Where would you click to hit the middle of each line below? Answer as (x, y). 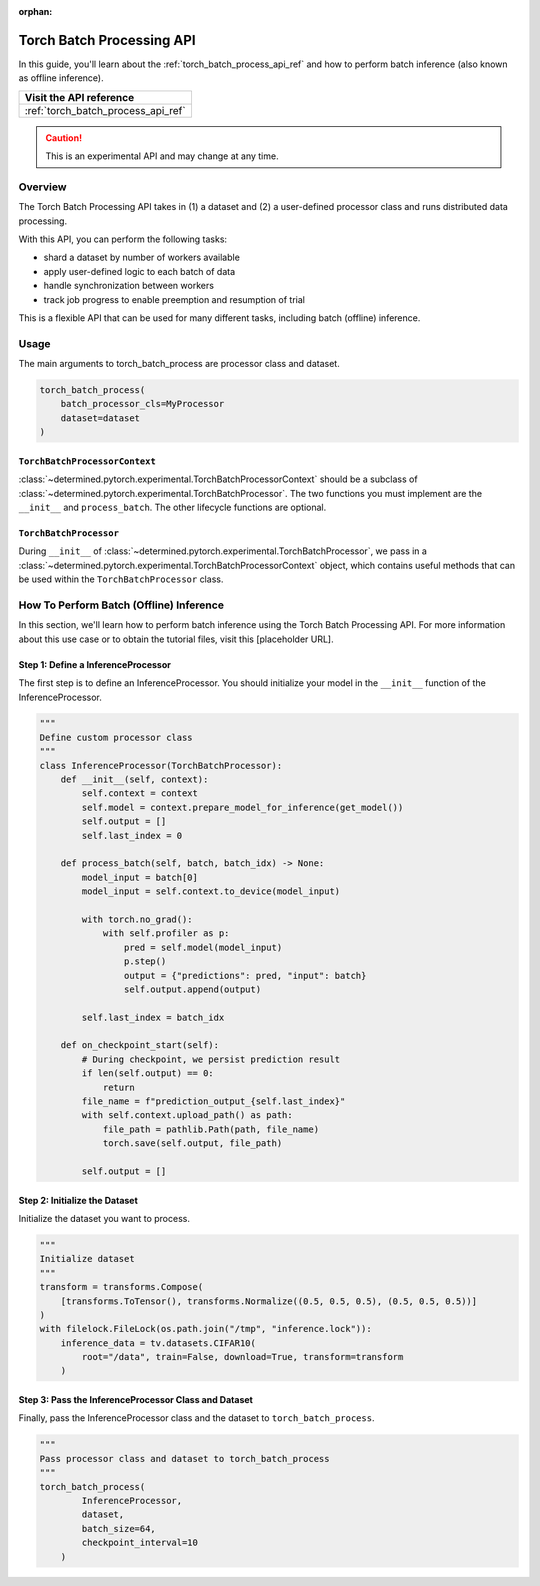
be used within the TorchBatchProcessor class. (121, 579)
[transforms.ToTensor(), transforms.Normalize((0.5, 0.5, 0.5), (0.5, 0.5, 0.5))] (269, 1301)
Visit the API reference (79, 97)
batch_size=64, (119, 1528)
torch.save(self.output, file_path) (192, 1143)
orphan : (35, 11)
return (118, 1087)
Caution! (64, 137)
